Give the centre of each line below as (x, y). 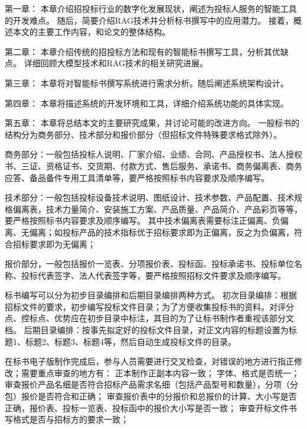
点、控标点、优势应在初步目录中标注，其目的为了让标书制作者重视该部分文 (149, 318)
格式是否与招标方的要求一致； (71, 419)
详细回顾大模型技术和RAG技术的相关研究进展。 (116, 63)
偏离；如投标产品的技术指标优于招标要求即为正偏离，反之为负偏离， (161, 232)
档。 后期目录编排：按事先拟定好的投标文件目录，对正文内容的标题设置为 (147, 330)
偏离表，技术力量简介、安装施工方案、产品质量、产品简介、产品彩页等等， (157, 209)
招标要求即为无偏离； (54, 243)
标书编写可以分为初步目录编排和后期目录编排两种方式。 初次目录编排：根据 (151, 295)
